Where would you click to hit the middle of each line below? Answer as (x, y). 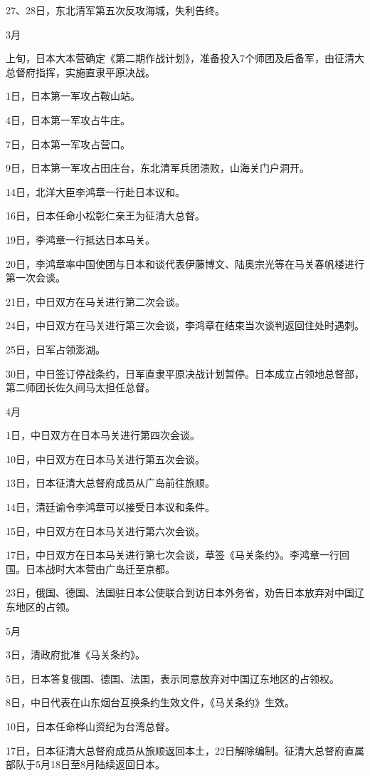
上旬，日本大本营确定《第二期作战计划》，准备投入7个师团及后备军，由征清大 (185, 58)
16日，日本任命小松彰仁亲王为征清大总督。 (105, 216)
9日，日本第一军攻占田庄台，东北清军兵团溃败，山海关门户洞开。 (158, 168)
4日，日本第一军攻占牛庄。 (68, 119)
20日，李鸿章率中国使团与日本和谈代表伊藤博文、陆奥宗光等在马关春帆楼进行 (185, 263)
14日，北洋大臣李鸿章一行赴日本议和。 (95, 191)
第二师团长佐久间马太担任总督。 (80, 387)
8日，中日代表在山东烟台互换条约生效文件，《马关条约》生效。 (150, 702)
